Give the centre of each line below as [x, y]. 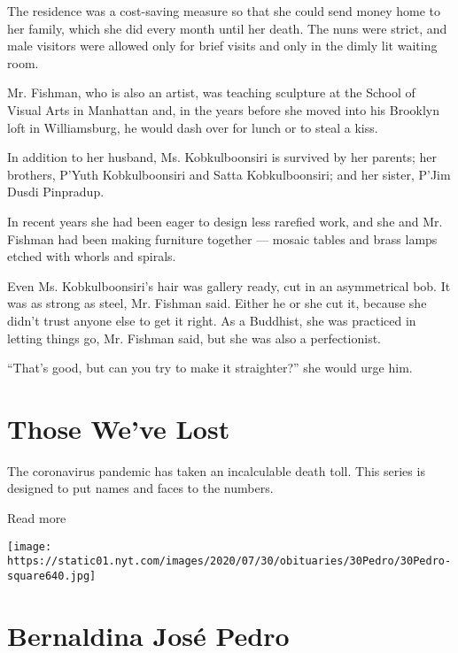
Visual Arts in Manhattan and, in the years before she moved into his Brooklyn [224, 109]
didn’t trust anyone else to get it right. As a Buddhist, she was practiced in [212, 320]
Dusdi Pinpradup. [56, 192]
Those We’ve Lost [119, 428]
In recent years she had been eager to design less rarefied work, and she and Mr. [225, 221]
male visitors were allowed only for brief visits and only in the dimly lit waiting [222, 46]
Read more [37, 518]
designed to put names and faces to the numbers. [140, 488]
